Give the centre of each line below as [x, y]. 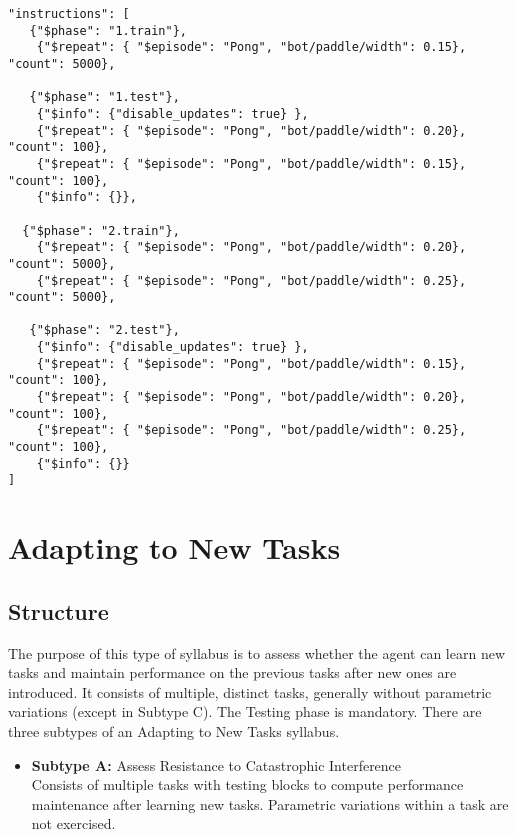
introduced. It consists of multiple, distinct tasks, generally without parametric [250, 691]
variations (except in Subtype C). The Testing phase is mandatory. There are [245, 711]
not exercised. [73, 823]
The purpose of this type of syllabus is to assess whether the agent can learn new [256, 652]
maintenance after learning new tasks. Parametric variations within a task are [270, 803]
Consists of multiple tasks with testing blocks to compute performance [247, 784]
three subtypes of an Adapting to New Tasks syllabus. [174, 730]
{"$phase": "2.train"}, [101, 230]
